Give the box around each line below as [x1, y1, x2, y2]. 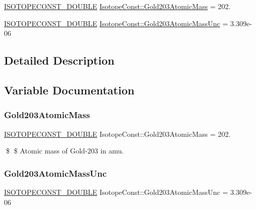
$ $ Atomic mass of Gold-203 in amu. [6, 145, 124, 156]
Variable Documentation [4, 82, 135, 97]
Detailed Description [4, 53, 115, 68]
